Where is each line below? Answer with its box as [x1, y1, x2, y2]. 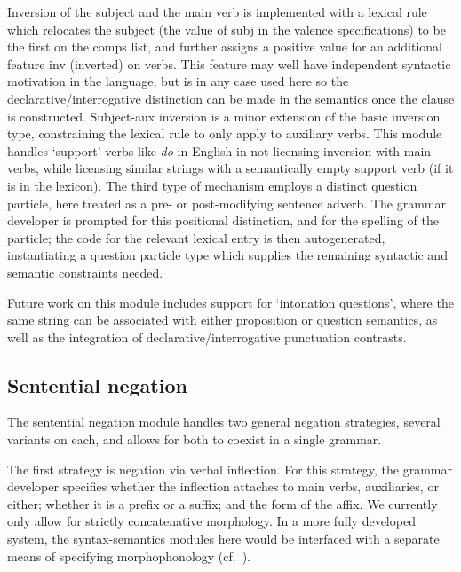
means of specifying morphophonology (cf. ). [7, 546, 251, 565]
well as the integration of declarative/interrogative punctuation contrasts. [7, 327, 407, 346]
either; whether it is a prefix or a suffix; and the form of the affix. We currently [7, 494, 438, 513]
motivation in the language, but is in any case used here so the [7, 72, 349, 90]
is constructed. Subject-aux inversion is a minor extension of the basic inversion [7, 106, 441, 125]
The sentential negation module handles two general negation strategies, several [7, 412, 441, 431]
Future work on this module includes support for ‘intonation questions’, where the [7, 293, 454, 311]
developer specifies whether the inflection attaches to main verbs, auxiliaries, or [7, 477, 439, 496]
